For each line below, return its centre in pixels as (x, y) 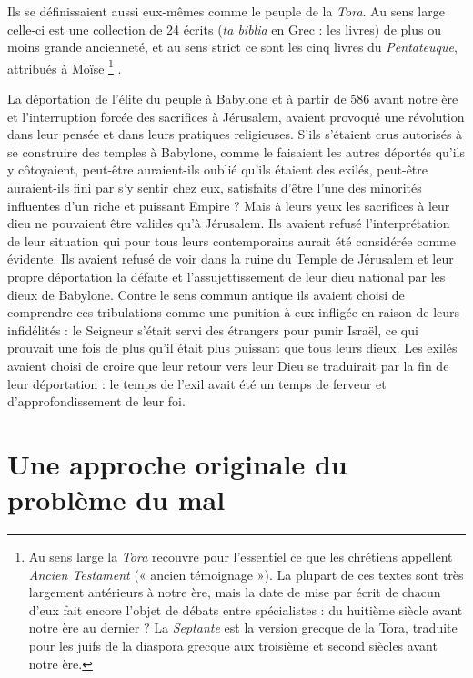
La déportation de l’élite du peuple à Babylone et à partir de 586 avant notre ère (233, 99)
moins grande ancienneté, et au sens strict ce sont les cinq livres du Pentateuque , (232, 47)
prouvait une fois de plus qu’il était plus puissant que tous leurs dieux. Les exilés (232, 348)
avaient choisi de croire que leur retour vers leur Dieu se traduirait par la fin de (228, 365)
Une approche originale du (177, 463)
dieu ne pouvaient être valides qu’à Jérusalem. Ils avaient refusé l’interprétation (229, 223)
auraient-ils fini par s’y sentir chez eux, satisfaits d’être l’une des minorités (215, 187)
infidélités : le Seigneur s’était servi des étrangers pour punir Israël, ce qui (213, 329)
